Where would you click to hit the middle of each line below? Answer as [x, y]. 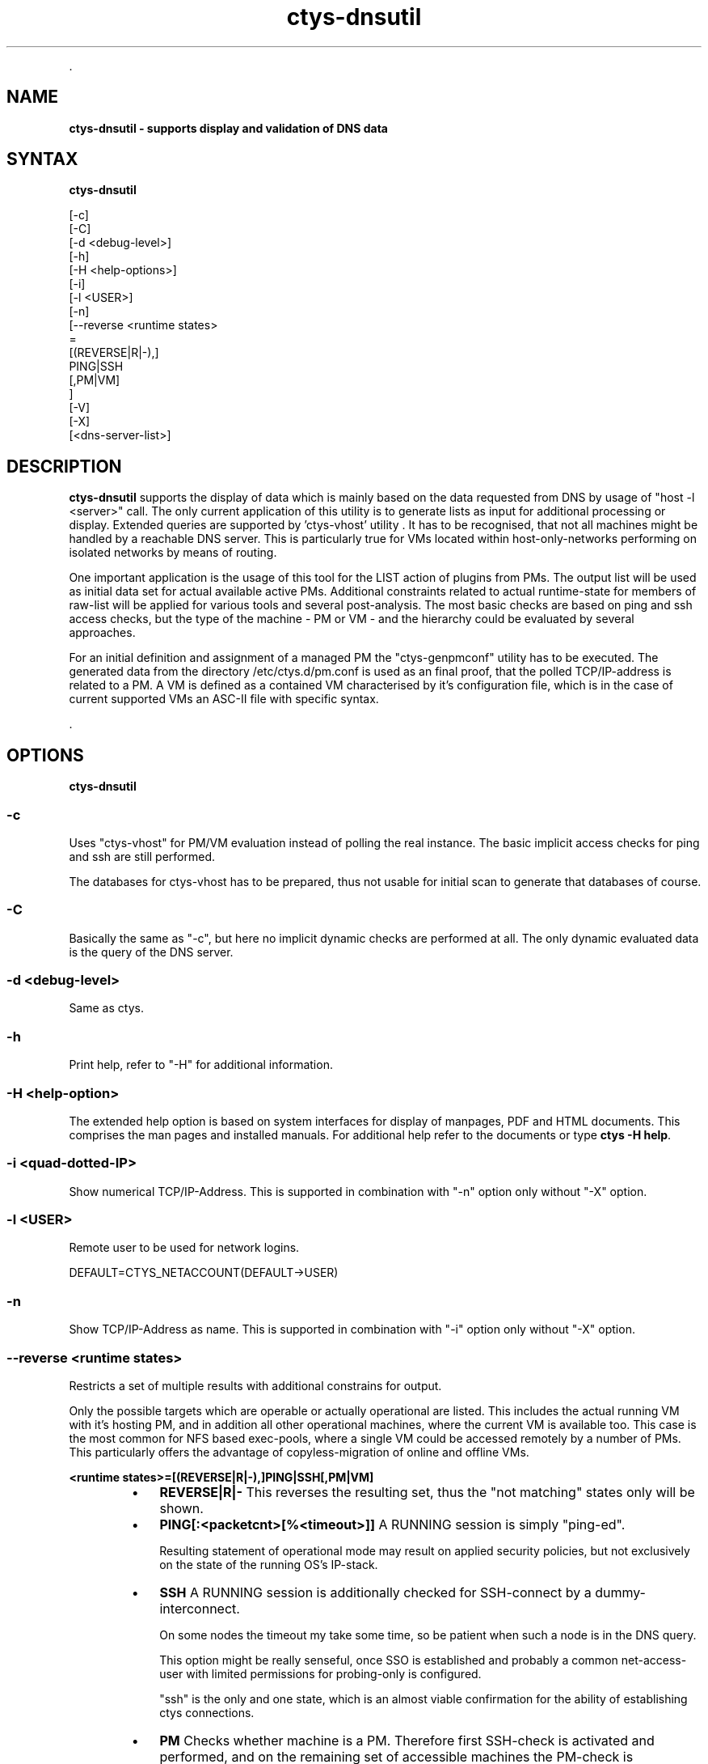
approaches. [102, 633]
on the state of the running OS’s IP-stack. [269, 1564]
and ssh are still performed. [142, 856]
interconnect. [200, 1608]
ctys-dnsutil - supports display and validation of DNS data [228, 128]
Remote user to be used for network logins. [184, 1248]
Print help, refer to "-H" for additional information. [201, 1065]
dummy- [620, 1592]
